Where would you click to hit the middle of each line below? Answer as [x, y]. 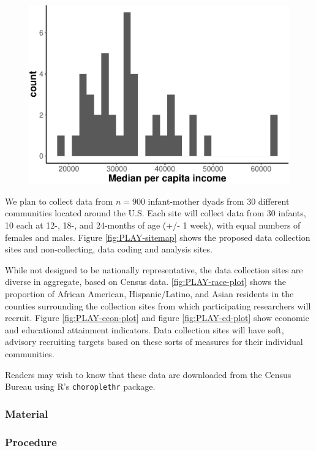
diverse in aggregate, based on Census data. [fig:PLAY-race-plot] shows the [146, 282]
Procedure [31, 442]
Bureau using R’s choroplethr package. [80, 386]
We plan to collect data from [59, 201]
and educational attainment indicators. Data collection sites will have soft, [145, 329]
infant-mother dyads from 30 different [219, 201]
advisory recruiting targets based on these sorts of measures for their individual [154, 342]
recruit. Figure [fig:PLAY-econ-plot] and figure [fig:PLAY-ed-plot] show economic [157, 318]
